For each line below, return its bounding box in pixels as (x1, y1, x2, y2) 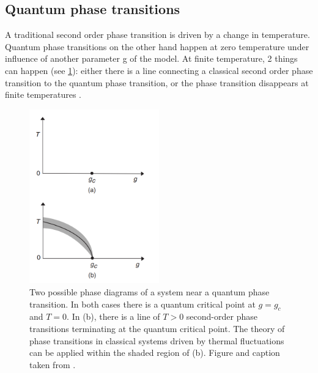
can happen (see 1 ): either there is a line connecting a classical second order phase (5, 64, 313, 76)
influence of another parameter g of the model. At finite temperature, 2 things (5, 52, 298, 65)
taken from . (29, 358, 76, 371)
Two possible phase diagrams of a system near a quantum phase (29, 286, 270, 298)
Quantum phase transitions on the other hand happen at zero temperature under (5, 40, 309, 53)
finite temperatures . (5, 88, 82, 101)
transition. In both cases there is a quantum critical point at (29, 297, 256, 310)
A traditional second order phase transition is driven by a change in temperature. (5, 28, 310, 41)
